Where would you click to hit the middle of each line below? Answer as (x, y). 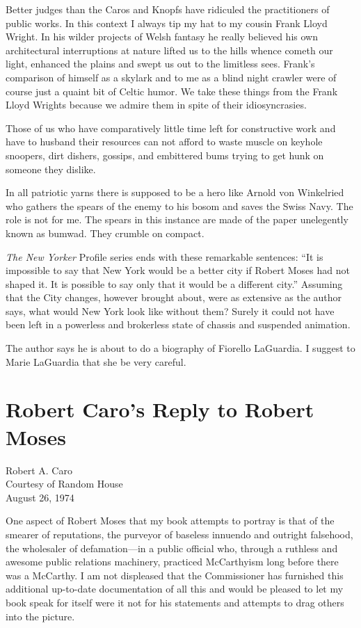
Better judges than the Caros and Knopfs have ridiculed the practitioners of (168, 9)
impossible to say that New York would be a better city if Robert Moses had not (178, 270)
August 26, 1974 (40, 497)
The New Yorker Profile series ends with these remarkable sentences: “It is (165, 256)
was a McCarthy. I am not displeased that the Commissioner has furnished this (175, 575)
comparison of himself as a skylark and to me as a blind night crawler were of (171, 77)
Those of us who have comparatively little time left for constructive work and (171, 128)
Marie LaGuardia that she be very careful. (96, 361)
